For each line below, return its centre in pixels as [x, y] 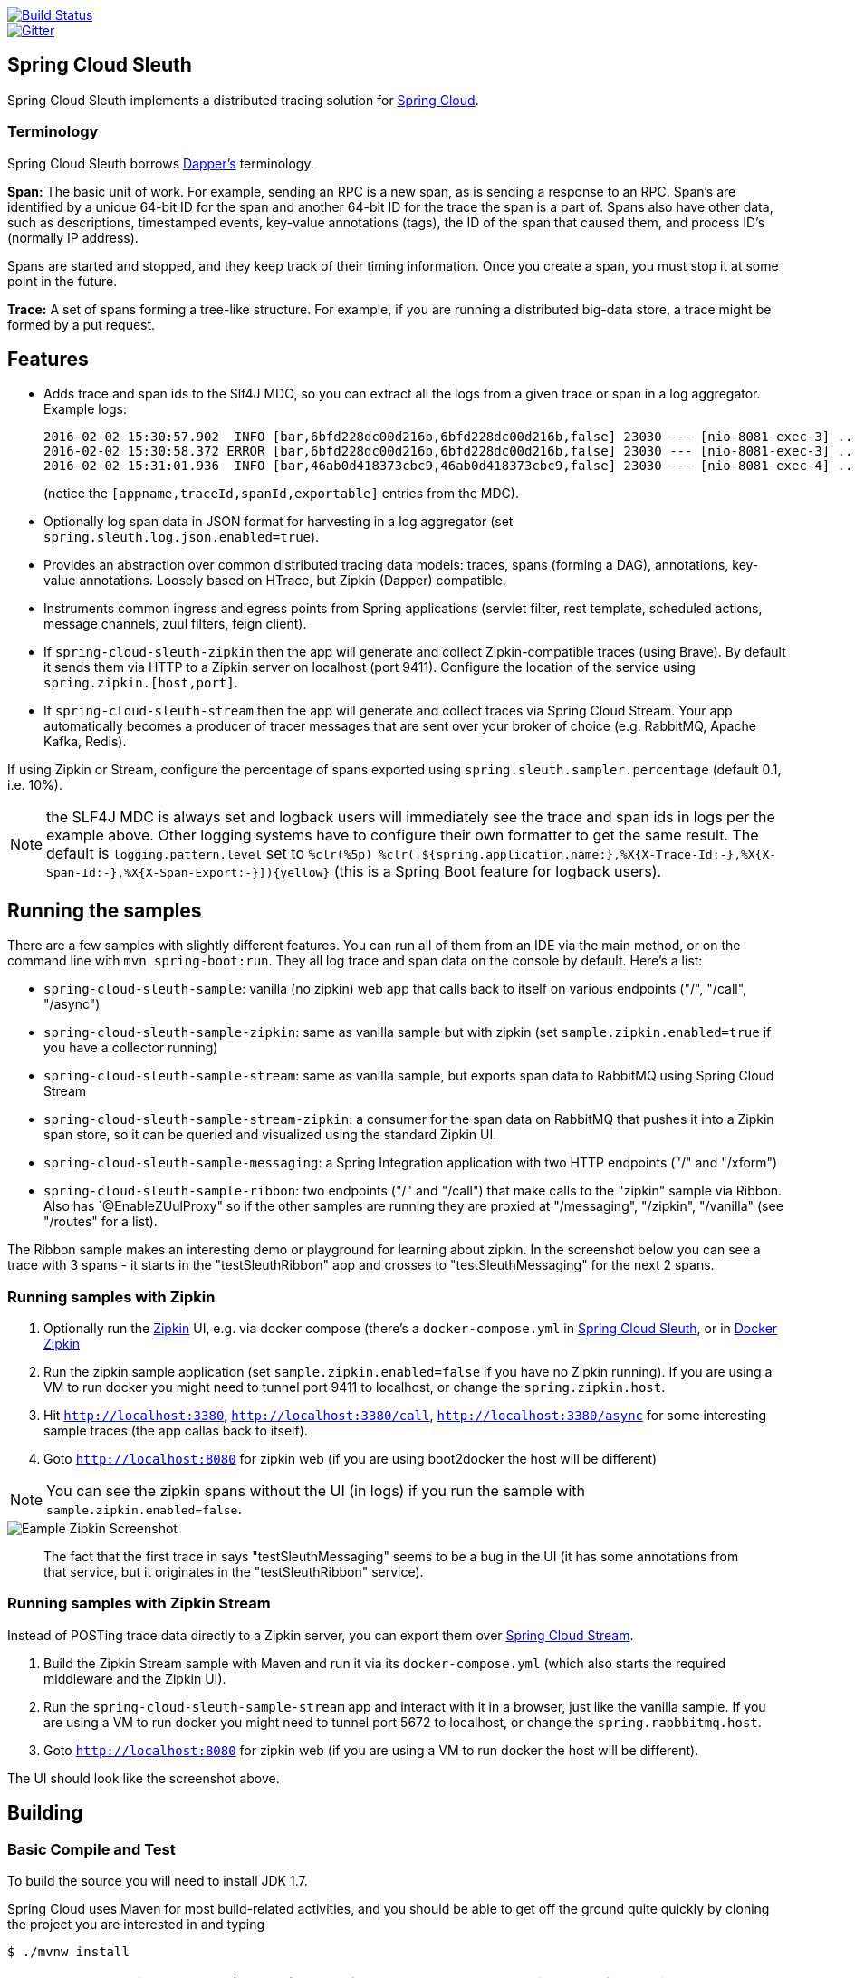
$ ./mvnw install [68, 1952]
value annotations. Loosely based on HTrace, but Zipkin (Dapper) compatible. [275, 581]
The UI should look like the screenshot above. [144, 1778]
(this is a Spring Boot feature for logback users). [498, 872]
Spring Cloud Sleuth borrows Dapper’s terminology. [161, 163]
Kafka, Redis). [85, 742]
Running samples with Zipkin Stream [139, 1604]
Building [45, 1813]
